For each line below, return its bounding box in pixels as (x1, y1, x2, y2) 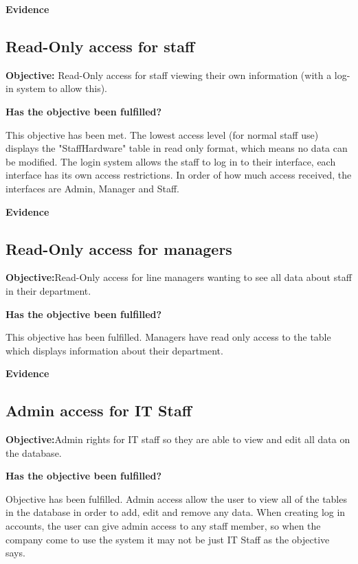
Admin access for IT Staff (5, 400, 192, 421)
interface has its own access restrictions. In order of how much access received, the (5, 168, 352, 182)
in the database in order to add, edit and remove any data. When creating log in (5, 505, 346, 519)
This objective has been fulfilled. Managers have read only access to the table (5, 330, 331, 344)
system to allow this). (16, 81, 107, 95)
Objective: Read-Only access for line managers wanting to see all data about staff (5, 270, 352, 284)
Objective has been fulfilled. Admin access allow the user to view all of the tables (5, 491, 347, 506)
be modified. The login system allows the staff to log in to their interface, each (5, 154, 336, 168)
